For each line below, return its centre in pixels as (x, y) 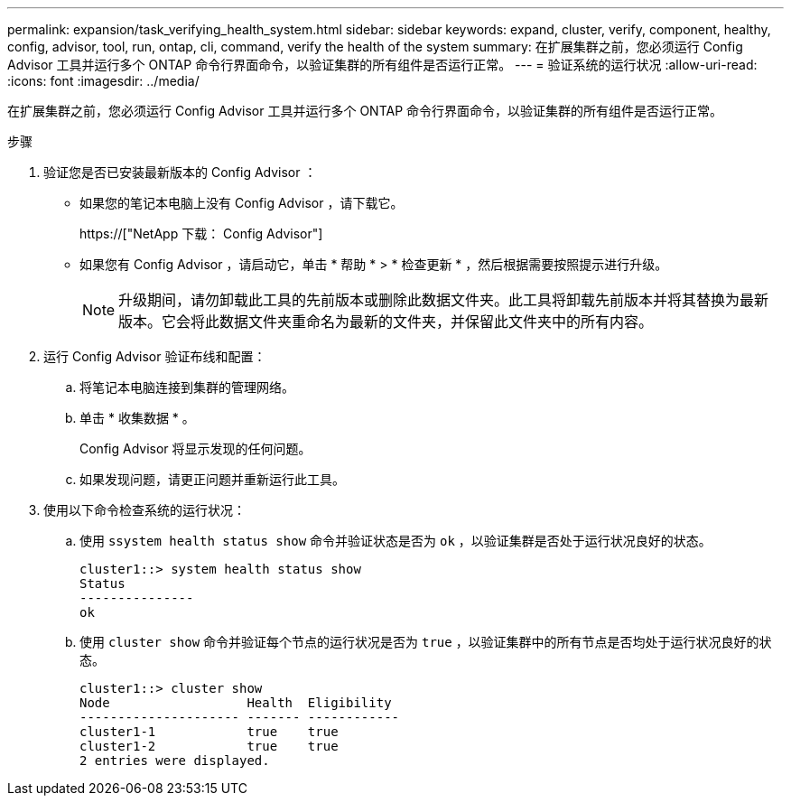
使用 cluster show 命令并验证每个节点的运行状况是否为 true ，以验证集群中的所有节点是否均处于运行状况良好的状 (426, 642)
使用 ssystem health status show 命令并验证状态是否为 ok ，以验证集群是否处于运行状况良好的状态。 (395, 541)
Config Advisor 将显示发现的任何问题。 (195, 448)
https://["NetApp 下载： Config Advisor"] (201, 233)
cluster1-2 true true (209, 746)
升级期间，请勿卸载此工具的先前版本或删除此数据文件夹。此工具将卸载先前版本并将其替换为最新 (444, 300)
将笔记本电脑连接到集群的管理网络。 (187, 387)
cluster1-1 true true (209, 732)
